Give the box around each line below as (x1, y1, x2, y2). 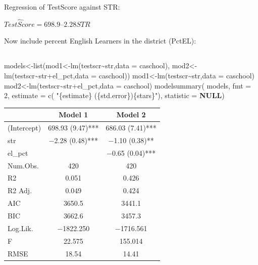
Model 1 (59, 109, 88, 120)
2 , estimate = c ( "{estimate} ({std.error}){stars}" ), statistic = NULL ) (4, 90, 225, 101)
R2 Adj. (8, 185, 32, 196)
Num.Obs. (8, 160, 39, 170)
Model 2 (116, 109, 146, 120)
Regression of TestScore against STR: (4, 2, 120, 12)
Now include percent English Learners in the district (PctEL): (4, 35, 196, 46)
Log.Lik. (8, 223, 33, 233)
